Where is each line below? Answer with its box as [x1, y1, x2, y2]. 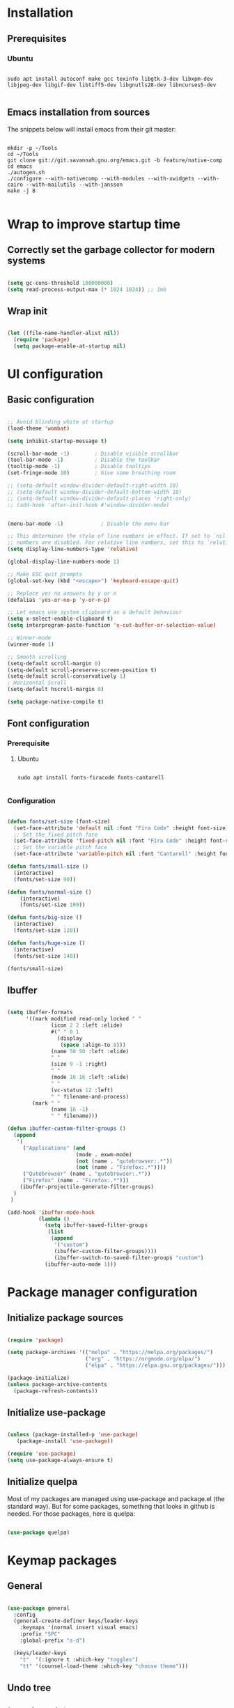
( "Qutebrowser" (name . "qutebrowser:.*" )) [22, 1170, 151, 1178]
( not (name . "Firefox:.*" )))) [75, 1164, 167, 1171]
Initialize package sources [7, 1312, 124, 1324]
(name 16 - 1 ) [51, 1106, 89, 1113]
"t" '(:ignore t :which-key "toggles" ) [19, 1656, 139, 1663]
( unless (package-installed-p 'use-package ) [7, 1431, 139, 1438]
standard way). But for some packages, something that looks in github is [7, 1502, 215, 1510]
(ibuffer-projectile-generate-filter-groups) [19, 1183, 155, 1190]
